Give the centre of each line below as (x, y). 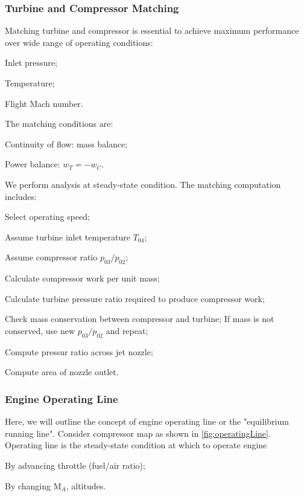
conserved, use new (40, 330)
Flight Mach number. (44, 103)
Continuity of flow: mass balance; (66, 143)
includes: (21, 196)
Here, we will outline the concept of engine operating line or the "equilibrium (147, 421)
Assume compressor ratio (51, 257)
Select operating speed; (47, 217)
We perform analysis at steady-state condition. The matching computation (143, 184)
